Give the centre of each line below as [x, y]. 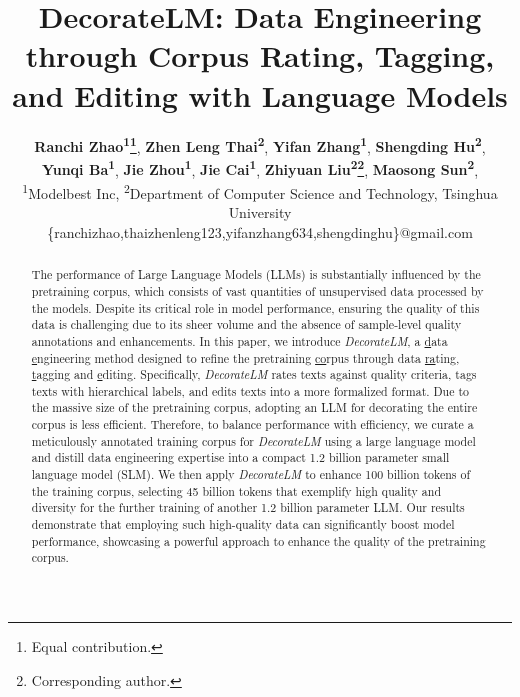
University [260, 212]
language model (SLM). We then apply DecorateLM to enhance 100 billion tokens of [251, 474]
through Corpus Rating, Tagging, [260, 55]
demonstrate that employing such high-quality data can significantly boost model [243, 524]
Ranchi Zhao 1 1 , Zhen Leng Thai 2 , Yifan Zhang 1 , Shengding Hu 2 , [260, 145]
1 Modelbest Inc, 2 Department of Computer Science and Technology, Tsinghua [260, 191]
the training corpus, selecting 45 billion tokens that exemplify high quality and [236, 490]
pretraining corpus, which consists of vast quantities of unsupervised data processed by [257, 290]
